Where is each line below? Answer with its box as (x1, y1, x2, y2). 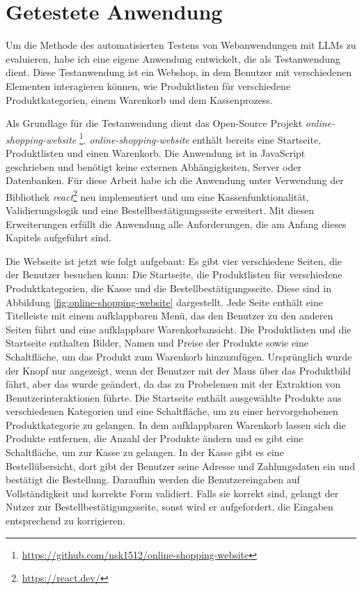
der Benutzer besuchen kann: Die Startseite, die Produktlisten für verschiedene (6, 267, 343, 282)
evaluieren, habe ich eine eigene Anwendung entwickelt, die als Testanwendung (6, 51, 340, 66)
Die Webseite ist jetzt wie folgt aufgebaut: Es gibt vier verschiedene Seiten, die (6, 253, 342, 268)
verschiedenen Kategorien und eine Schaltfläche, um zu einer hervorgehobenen (6, 404, 338, 418)
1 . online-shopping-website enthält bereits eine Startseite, (79, 130, 322, 146)
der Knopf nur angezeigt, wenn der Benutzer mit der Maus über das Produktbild (6, 363, 351, 377)
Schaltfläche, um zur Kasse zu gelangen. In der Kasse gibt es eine (6, 445, 284, 460)
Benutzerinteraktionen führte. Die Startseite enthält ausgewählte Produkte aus (6, 390, 342, 404)
